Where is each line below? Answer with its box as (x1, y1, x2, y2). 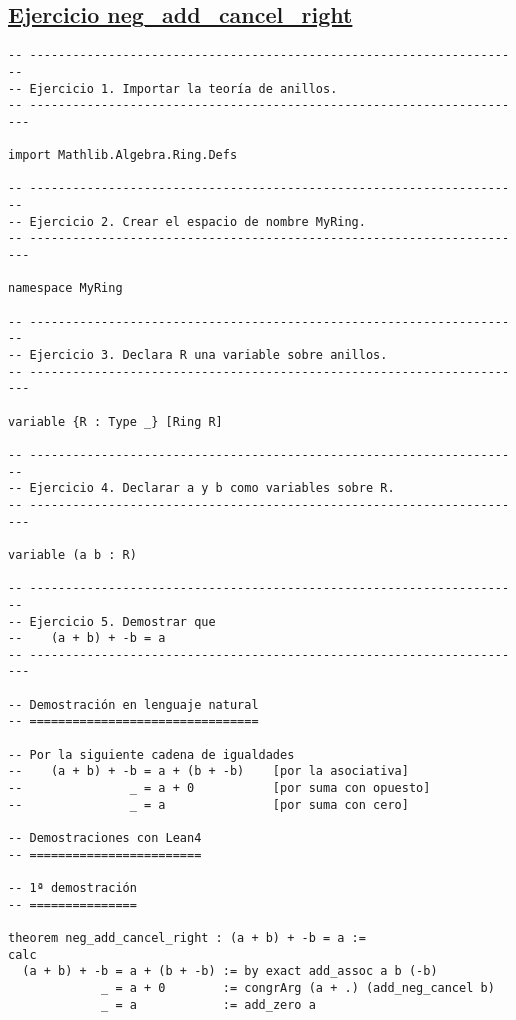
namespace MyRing (8, 281, 123, 296)
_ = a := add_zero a (101, 997, 316, 1012)
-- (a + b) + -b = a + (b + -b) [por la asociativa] (8, 764, 409, 779)
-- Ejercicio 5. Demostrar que (8, 614, 216, 629)
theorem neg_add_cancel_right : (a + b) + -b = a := (8, 930, 366, 945)
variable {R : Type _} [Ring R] (8, 414, 223, 429)
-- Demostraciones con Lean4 (8, 831, 202, 846)
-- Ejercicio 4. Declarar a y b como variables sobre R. (8, 481, 395, 496)
